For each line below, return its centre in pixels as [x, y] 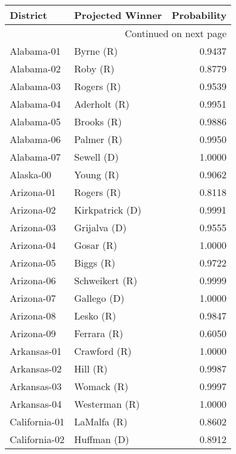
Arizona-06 [33, 280]
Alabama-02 [35, 68]
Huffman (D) [102, 439]
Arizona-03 [33, 227]
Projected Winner [118, 15]
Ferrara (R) [99, 333]
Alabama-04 [35, 104]
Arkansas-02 [36, 368]
